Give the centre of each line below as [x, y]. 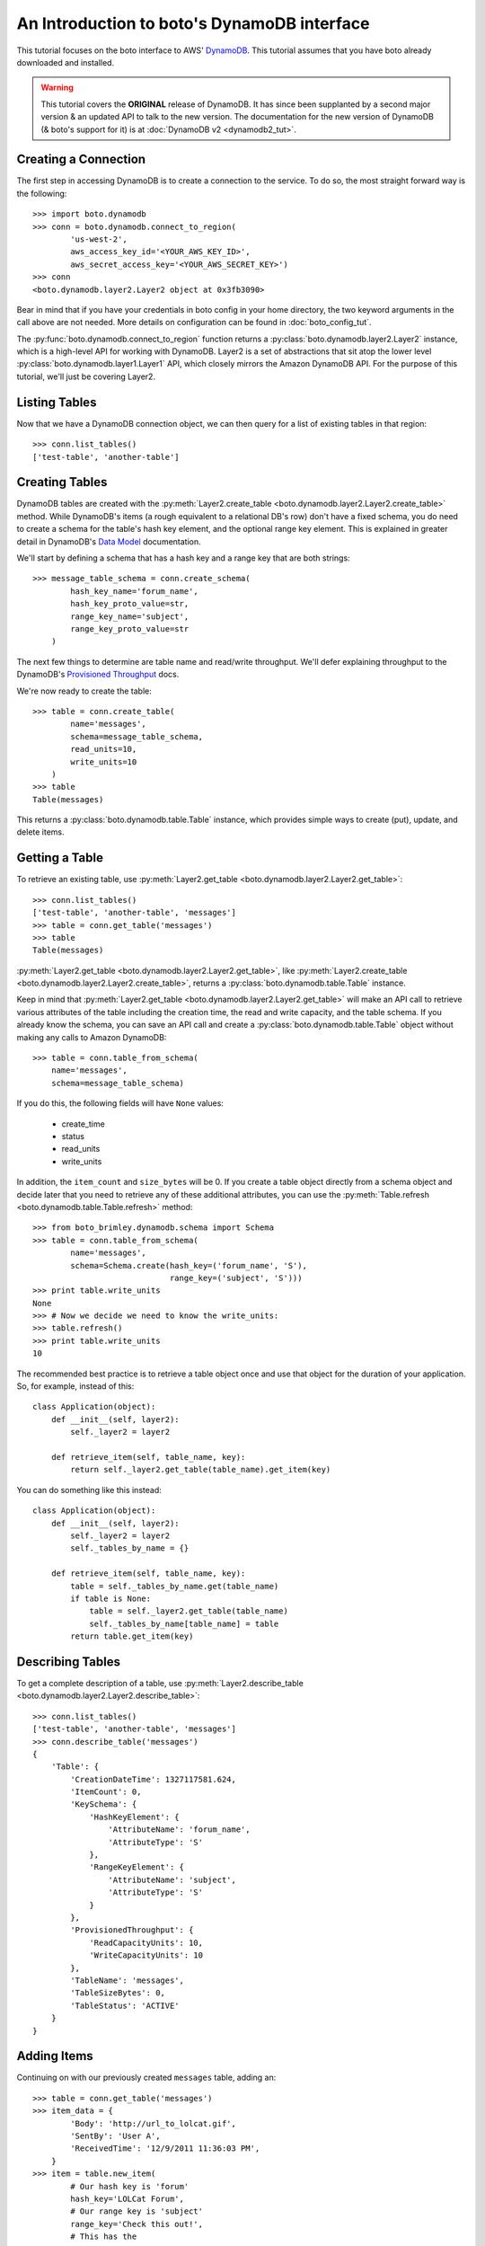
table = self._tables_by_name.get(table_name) [175, 1586]
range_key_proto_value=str [130, 628]
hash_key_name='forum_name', [135, 591]
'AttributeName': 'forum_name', [179, 1830]
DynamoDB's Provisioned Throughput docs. [98, 675]
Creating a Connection [81, 159]
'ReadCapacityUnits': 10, [146, 1942]
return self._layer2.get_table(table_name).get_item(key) [201, 1470]
